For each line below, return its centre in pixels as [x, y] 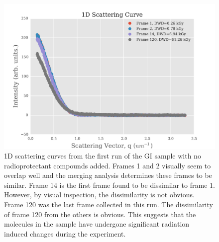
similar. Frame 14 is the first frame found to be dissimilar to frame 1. [109, 185]
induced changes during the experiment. [65, 233]
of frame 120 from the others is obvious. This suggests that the [100, 214]
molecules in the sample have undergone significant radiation [97, 224]
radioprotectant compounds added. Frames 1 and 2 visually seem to [108, 165]
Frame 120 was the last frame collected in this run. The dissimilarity [109, 204]
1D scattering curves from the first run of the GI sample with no [103, 156]
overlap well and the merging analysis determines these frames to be [108, 175]
